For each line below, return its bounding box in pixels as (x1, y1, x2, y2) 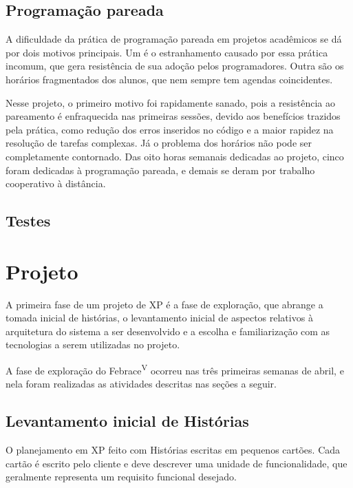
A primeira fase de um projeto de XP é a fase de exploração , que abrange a (6, 297, 323, 311)
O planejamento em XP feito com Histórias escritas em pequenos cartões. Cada (6, 443, 341, 457)
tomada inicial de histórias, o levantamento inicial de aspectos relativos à (6, 310, 313, 325)
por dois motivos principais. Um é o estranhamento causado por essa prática (6, 45, 328, 59)
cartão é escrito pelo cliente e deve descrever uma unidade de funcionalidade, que (6, 456, 347, 470)
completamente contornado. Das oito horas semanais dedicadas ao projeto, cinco (6, 149, 344, 163)
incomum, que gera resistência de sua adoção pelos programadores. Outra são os (6, 59, 344, 73)
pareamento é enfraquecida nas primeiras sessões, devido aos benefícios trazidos (6, 109, 341, 123)
